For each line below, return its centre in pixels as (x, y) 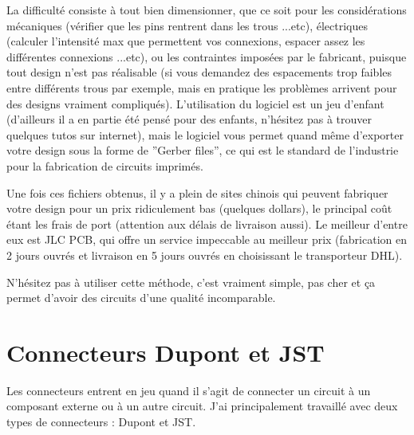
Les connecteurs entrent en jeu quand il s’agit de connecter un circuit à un (189, 390)
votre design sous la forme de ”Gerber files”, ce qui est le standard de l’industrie (203, 150)
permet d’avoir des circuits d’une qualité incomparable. (141, 298)
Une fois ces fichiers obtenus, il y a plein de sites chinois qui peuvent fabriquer (197, 192)
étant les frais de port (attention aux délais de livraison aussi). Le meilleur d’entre (207, 223)
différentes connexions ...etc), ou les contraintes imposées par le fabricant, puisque (207, 56)
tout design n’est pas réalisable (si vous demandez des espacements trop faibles (199, 72)
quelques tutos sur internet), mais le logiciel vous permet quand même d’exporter (205, 134)
